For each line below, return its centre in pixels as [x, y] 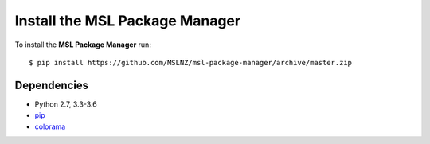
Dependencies [52, 85]
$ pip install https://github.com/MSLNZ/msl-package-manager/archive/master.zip [191, 62]
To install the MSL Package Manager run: [83, 45]
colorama [50, 126]
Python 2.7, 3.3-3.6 [66, 104]
